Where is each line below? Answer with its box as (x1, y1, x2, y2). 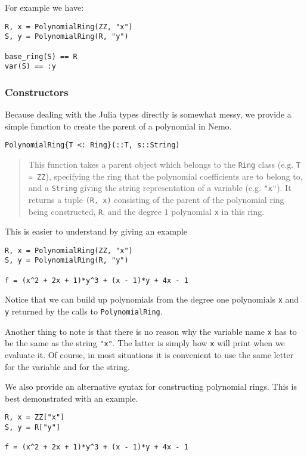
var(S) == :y (5, 62, 56, 71)
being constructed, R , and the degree (28, 205, 162, 217)
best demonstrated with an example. (5, 392, 138, 404)
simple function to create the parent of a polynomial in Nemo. (5, 119, 232, 132)
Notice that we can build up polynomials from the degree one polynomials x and (5, 293, 299, 306)
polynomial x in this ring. (171, 205, 265, 217)
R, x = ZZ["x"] (5, 413, 65, 422)
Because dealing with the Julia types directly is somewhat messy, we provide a (5, 108, 292, 121)
